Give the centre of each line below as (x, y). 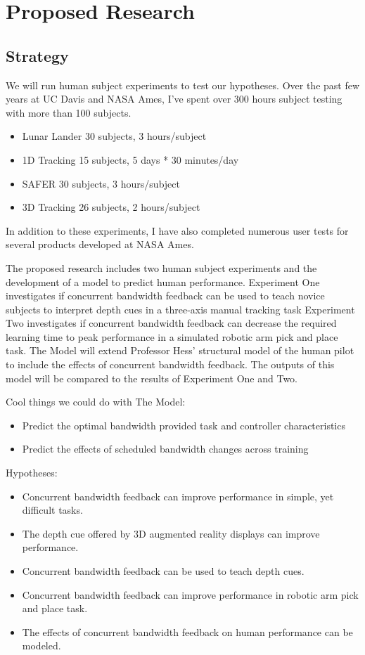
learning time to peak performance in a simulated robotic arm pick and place (172, 336)
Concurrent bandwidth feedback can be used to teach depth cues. (163, 571)
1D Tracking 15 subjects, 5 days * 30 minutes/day (130, 159)
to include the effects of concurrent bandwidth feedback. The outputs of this (170, 364)
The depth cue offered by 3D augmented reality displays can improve (171, 533)
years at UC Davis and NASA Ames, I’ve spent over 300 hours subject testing (174, 99)
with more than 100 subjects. (69, 112)
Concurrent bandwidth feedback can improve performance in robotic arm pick (190, 594)
